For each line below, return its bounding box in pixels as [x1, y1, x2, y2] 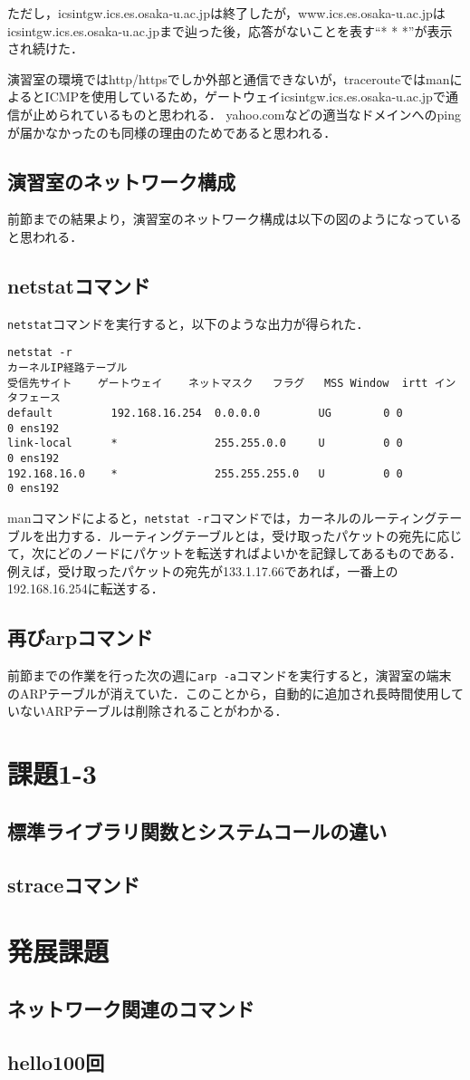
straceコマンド [7, 870, 140, 898]
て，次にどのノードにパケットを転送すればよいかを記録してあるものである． [7, 544, 463, 563]
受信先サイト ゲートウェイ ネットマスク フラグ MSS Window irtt [7, 376, 428, 390]
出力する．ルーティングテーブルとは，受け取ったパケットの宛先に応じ [44, 526, 463, 545]
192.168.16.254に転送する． [7, 579, 164, 598]
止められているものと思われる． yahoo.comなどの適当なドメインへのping [32, 104, 461, 123]
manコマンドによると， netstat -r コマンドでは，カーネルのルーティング [7, 507, 437, 526]
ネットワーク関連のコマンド [7, 994, 254, 1022]
